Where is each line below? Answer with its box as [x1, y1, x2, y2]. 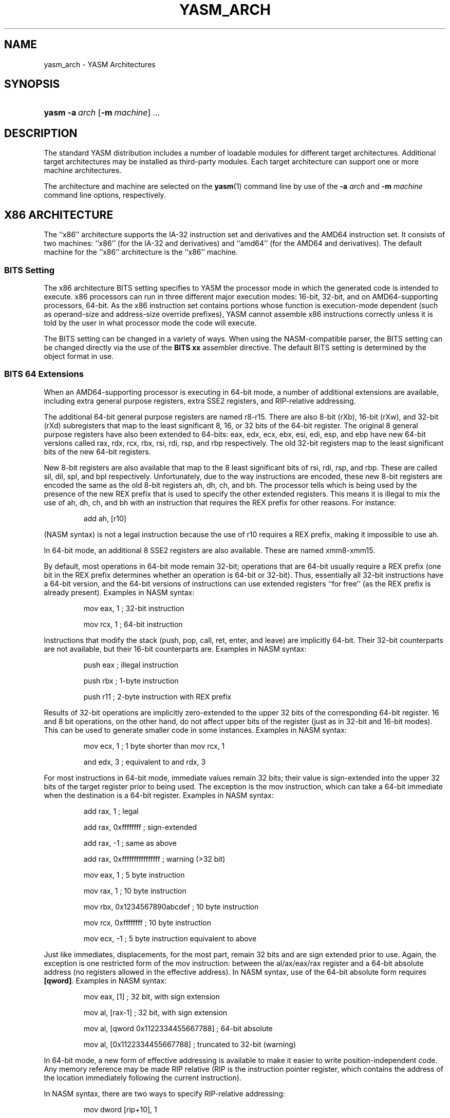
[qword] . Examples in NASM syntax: [44, 976, 167, 985]
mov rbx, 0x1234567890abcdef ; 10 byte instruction [83, 902, 259, 911]
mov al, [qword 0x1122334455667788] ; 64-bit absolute [83, 1024, 273, 1033]
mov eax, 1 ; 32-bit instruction [83, 603, 184, 613]
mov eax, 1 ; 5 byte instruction [83, 870, 185, 879]
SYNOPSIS [4, 78, 60, 91]
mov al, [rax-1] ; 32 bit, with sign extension [83, 1008, 228, 1017]
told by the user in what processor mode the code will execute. [44, 318, 257, 327]
